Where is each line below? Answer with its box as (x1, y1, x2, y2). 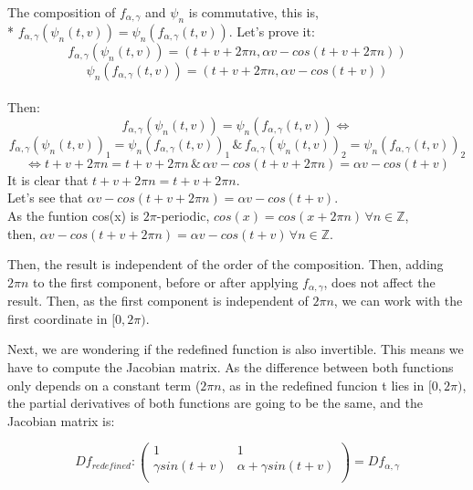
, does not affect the (323, 272, 436, 291)
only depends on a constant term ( (7, 375, 201, 394)
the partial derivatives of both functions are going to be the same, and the (7, 393, 423, 412)
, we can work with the (333, 291, 463, 310)
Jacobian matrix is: (7, 411, 115, 430)
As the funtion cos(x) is (7, 205, 140, 224)
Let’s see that (7, 188, 83, 207)
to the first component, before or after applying (33, 272, 299, 291)
